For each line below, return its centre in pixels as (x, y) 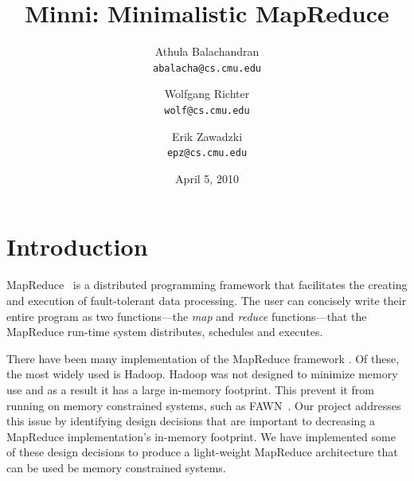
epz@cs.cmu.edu (207, 153)
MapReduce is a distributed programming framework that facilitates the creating (207, 285)
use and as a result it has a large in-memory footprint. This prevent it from (190, 389)
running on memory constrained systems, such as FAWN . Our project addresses (204, 405)
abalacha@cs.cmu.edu (207, 68)
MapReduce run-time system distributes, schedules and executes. (165, 332)
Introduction (77, 246)
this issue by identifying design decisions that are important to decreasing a (191, 421)
